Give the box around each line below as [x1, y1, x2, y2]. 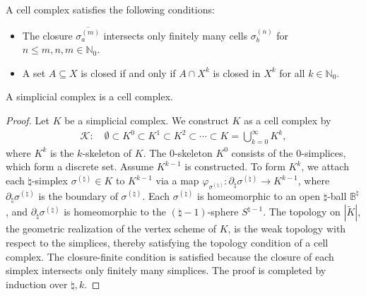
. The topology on [263, 204, 341, 219]
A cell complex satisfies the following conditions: [6, 2, 215, 16]
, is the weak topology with [228, 221, 346, 236]
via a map [155, 173, 199, 188]
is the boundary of [38, 188, 118, 203]
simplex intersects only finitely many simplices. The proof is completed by [6, 263, 326, 278]
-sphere [207, 204, 239, 219]
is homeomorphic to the [64, 204, 166, 219]
